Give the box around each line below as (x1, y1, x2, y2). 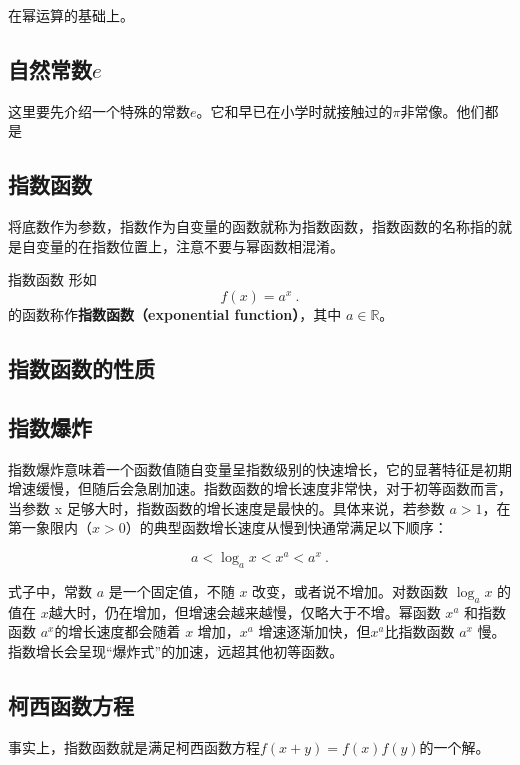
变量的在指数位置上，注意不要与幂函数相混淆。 (35, 235, 344, 256)
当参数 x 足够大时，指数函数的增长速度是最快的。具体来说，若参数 (8, 497, 445, 518)
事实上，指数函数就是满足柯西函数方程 (8, 736, 260, 757)
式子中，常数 (8, 580, 92, 601)
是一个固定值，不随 (108, 580, 235, 601)
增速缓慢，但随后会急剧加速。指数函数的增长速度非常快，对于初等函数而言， (8, 478, 512, 499)
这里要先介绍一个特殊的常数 (8, 100, 190, 121)
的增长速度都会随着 (54, 621, 181, 642)
